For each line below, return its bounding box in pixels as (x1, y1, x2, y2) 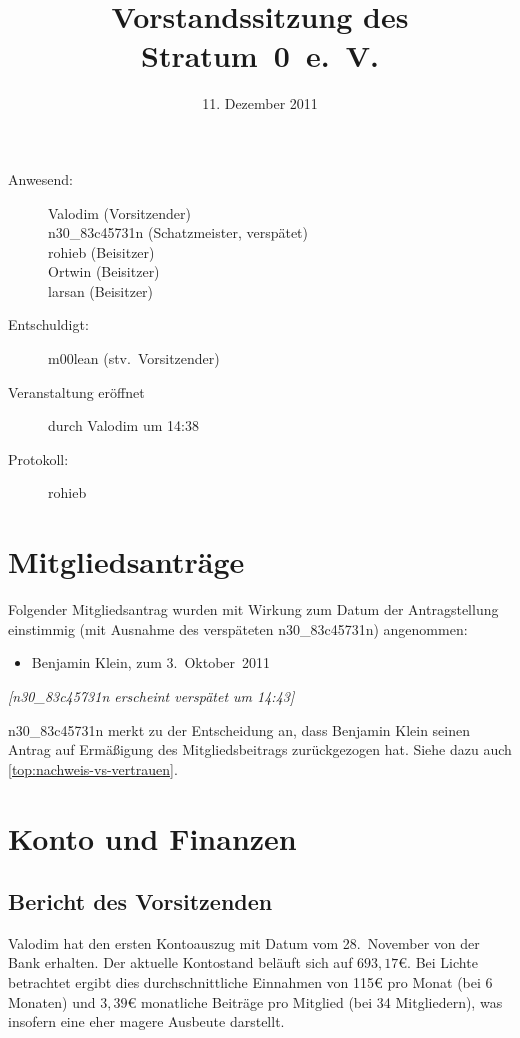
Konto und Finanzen (8, 817, 297, 858)
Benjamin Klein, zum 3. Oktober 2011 (31, 652, 271, 673)
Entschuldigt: (8, 314, 89, 335)
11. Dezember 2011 (202, 93, 318, 114)
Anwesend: (8, 168, 74, 189)
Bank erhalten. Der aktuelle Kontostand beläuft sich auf (8, 952, 353, 973)
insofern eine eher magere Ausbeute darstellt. (8, 1011, 285, 1032)
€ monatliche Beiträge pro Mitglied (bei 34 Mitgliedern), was (127, 991, 503, 1012)
